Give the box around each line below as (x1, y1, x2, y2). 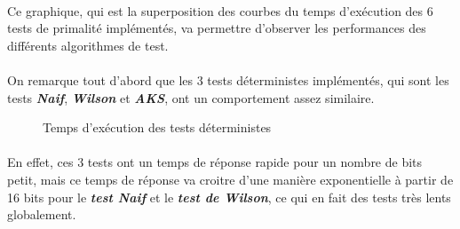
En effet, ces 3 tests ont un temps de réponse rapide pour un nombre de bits (7, 153, 423, 171)
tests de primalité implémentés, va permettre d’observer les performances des (7, 19, 426, 37)
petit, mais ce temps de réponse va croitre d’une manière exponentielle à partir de (7, 170, 454, 188)
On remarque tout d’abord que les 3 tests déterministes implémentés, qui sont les (7, 70, 449, 89)
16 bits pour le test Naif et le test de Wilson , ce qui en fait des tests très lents (7, 187, 451, 206)
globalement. (7, 205, 76, 224)
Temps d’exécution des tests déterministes (43, 118, 272, 137)
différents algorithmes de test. (7, 36, 169, 54)
